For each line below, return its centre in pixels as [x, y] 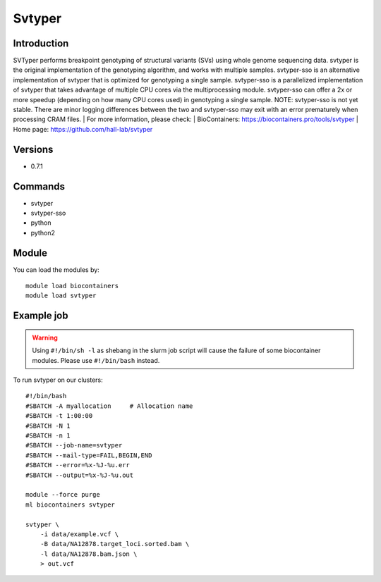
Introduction [41, 43]
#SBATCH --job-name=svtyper [74, 445]
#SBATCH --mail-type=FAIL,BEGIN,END [89, 455]
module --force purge [63, 495]
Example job [41, 316]
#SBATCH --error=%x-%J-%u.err [78, 465]
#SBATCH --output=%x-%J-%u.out [80, 475]
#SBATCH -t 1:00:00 [59, 416]
